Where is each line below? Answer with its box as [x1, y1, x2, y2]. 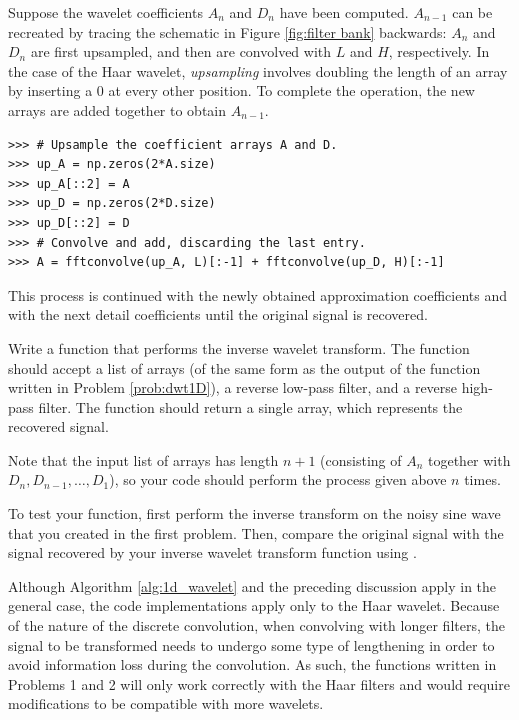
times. [464, 469, 501, 490]
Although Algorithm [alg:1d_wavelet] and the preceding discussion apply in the [8, 575, 497, 596]
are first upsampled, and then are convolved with [30, 41, 332, 62]
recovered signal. [8, 416, 109, 437]
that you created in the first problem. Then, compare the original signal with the [8, 522, 504, 543]
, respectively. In [388, 41, 490, 62]
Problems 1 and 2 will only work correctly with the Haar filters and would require [8, 673, 510, 694]
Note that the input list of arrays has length [8, 449, 279, 470]
